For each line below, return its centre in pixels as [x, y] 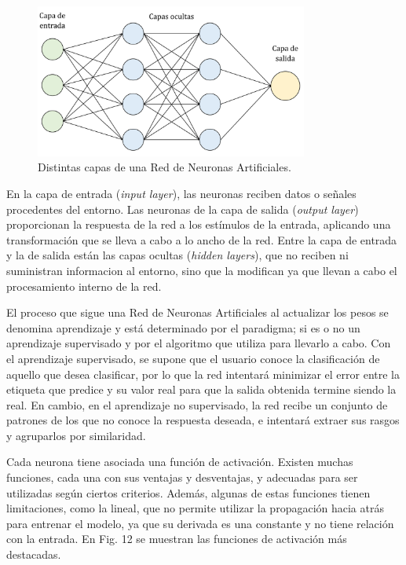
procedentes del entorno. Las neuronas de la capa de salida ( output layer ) [183, 209]
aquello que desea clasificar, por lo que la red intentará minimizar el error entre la [203, 374]
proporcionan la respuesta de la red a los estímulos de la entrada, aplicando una [199, 224]
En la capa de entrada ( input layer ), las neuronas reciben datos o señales [181, 193]
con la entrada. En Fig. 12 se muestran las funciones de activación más [177, 539]
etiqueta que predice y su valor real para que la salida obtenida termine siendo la [201, 389]
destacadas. [34, 554]
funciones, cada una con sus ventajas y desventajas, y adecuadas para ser [182, 477]
